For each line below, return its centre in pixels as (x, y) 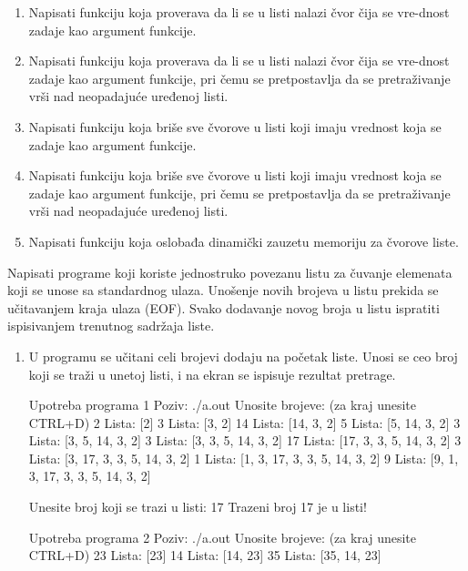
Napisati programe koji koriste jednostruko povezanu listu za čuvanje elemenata (230, 272)
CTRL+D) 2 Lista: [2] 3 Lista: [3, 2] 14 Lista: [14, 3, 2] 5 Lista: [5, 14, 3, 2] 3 (244, 422)
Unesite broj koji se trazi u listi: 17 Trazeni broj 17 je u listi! (198, 507)
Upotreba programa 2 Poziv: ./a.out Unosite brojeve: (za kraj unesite (223, 537)
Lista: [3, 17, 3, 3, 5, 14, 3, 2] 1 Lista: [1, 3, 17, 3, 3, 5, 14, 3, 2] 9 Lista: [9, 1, (244, 458)
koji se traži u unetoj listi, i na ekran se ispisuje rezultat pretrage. (212, 374)
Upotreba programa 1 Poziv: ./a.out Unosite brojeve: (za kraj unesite (223, 405)
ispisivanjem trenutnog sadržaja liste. (111, 326)
